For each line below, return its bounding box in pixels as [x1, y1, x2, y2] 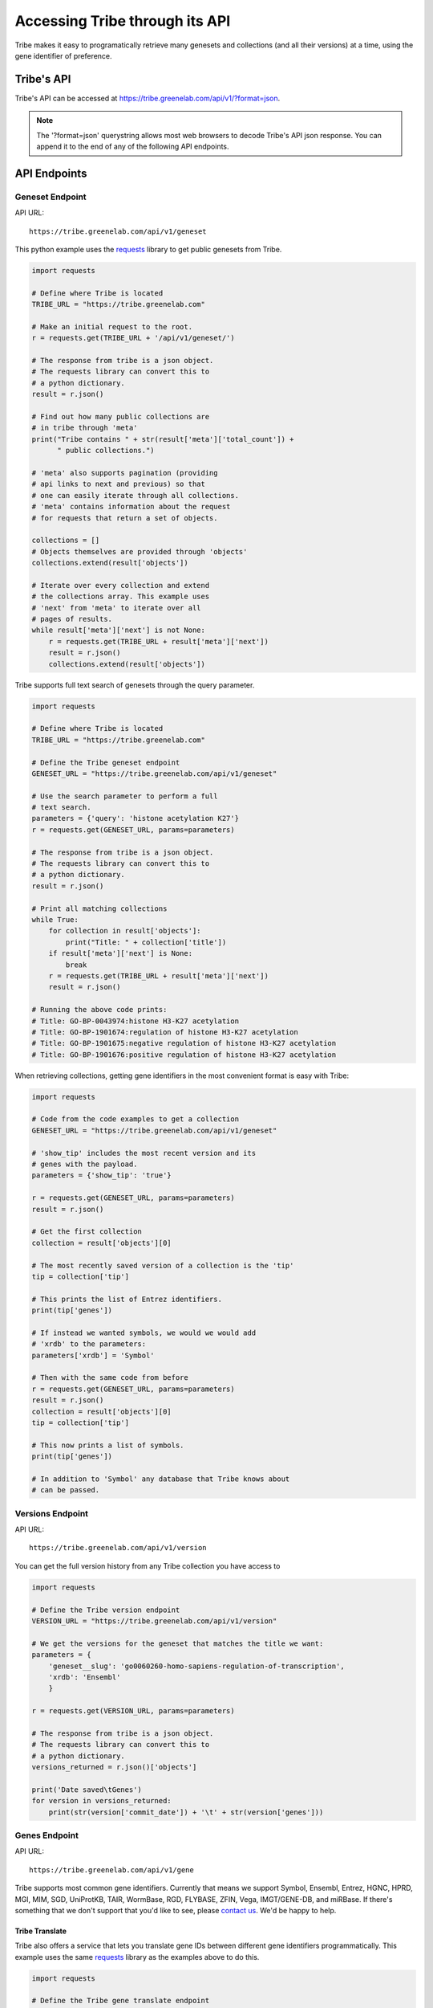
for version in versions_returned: [31, 1796, 172, 1806]
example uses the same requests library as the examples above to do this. [14, 1952, 260, 1961]
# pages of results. [31, 614, 112, 624]
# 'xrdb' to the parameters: [31, 1340, 147, 1349]
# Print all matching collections [31, 904, 168, 913]
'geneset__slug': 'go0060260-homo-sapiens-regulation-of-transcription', [48, 1661, 345, 1671]
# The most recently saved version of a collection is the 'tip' [31, 1261, 294, 1270]
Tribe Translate [14, 1926, 67, 1936]
